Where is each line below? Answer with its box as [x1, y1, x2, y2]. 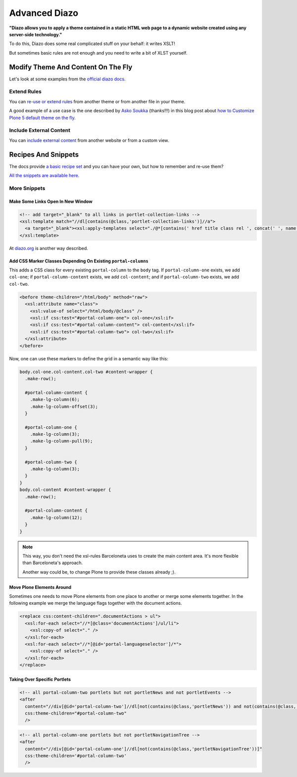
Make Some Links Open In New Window [9, 198, 93, 204]
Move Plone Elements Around [9, 584, 72, 590]
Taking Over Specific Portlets [9, 676, 71, 682]
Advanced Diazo [9, 7, 79, 18]
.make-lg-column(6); [30, 397, 80, 402]
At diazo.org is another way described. [9, 245, 89, 251]
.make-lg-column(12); [30, 515, 83, 520]
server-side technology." [9, 31, 62, 37]
